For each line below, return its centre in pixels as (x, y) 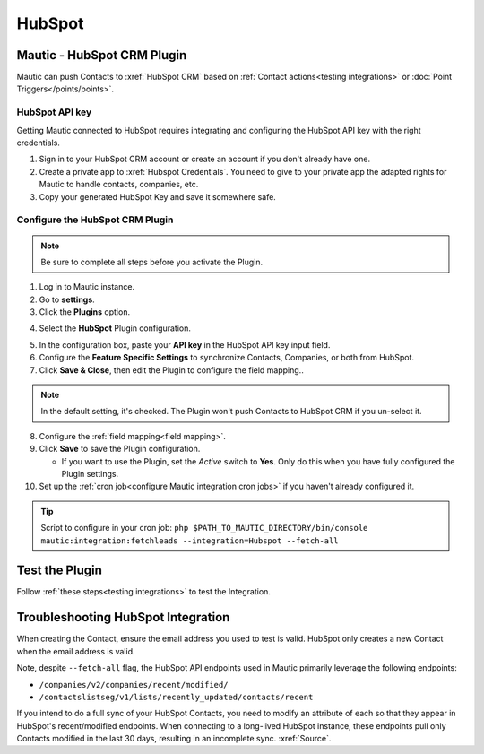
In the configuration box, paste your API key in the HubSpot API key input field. (185, 344)
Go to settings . (67, 299)
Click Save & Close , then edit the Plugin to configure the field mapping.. (171, 370)
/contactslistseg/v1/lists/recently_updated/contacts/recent (176, 697)
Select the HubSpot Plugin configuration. (115, 328)
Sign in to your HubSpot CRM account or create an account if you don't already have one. (205, 159)
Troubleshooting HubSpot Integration (123, 617)
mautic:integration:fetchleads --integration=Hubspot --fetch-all (190, 541)
